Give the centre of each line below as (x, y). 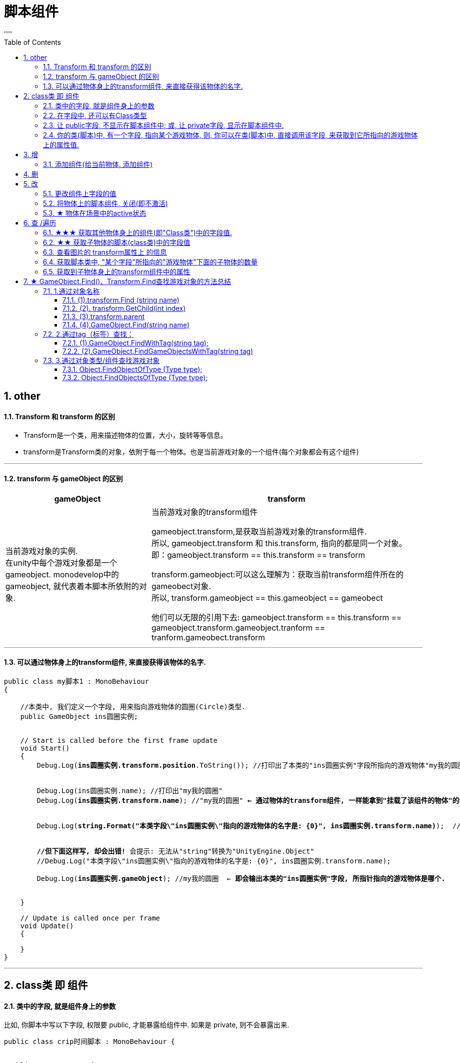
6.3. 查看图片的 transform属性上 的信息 (105, 252)
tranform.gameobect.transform (208, 637)
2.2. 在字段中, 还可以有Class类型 (95, 115)
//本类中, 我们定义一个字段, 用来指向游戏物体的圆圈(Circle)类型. (133, 706)
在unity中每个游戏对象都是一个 (61, 562)
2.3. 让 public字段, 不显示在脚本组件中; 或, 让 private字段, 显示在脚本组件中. (163, 125)
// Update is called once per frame (90, 918)
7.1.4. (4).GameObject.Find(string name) (126, 325)
